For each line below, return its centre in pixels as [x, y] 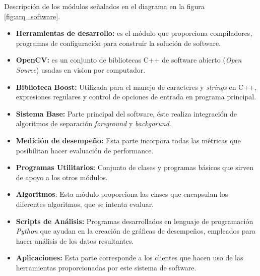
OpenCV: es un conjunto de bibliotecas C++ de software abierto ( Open [129, 60]
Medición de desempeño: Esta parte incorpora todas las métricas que [128, 140]
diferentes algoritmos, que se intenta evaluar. [85, 204]
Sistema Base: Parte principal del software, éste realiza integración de [126, 113]
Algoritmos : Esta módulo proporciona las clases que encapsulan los [122, 194]
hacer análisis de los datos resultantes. [75, 240]
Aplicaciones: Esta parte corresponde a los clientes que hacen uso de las [129, 258]
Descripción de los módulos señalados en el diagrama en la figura [104, 6]
